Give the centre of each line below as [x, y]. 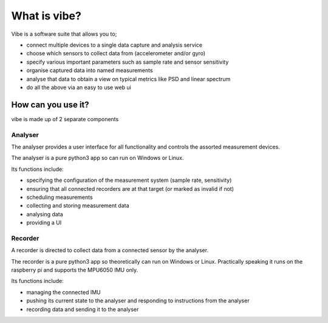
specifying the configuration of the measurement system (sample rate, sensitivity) [129, 180]
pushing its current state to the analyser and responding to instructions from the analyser [138, 301]
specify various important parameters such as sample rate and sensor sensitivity [128, 62]
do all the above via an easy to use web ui [79, 87]
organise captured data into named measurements [90, 70]
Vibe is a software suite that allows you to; [64, 34]
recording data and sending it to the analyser [83, 309]
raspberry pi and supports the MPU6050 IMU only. [75, 270]
